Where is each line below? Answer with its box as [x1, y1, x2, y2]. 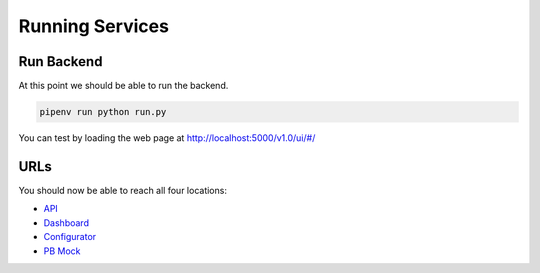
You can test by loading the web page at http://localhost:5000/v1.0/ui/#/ [18, 132, 316, 144]
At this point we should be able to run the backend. [18, 80, 229, 92]
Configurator [43, 231, 97, 243]
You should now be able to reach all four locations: [18, 184, 227, 196]
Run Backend [18, 53, 103, 70]
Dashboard [43, 216, 90, 229]
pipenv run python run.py [39, 106, 167, 118]
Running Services [18, 15, 170, 37]
